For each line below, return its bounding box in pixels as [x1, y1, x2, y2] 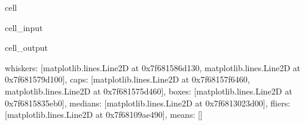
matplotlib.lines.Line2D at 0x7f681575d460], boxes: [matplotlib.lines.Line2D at [5, 84, 292, 97]
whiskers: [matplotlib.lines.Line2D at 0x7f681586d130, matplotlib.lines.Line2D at [5, 61, 301, 74]
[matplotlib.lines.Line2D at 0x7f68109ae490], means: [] [5, 108, 203, 121]
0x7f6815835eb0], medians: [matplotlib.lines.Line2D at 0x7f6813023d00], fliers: [5, 96, 291, 109]
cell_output [5, 41, 48, 54]
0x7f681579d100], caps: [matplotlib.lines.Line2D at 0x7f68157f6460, [5, 73, 250, 86]
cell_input [5, 21, 43, 33]
